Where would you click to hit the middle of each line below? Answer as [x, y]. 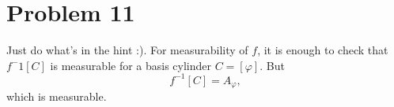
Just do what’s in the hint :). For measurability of [127, 50]
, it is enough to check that [323, 50]
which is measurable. [57, 96]
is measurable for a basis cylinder [131, 65]
